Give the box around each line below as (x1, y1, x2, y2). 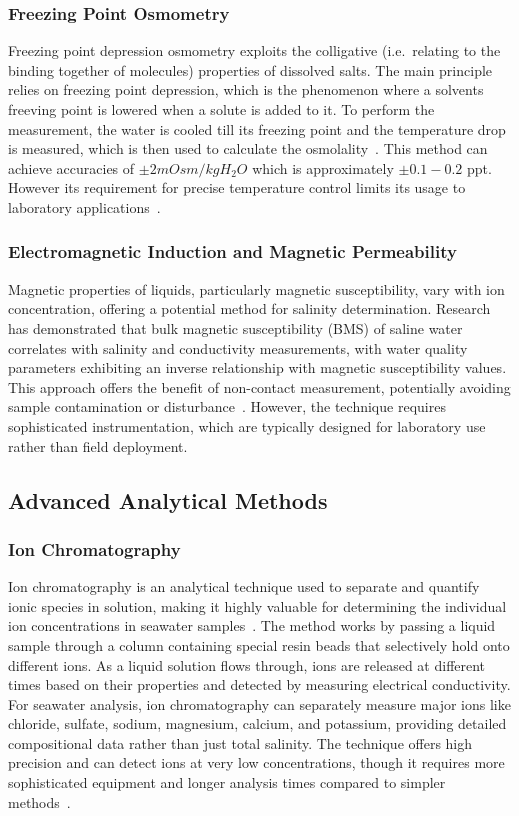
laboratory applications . (8, 196, 161, 217)
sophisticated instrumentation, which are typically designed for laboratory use (8, 415, 486, 436)
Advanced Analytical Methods (8, 484, 328, 515)
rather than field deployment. (8, 435, 188, 456)
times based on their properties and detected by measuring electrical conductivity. (8, 674, 511, 695)
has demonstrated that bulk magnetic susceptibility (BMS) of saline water (8, 317, 463, 338)
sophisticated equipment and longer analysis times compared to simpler (8, 772, 446, 793)
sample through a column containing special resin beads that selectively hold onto (8, 634, 510, 655)
